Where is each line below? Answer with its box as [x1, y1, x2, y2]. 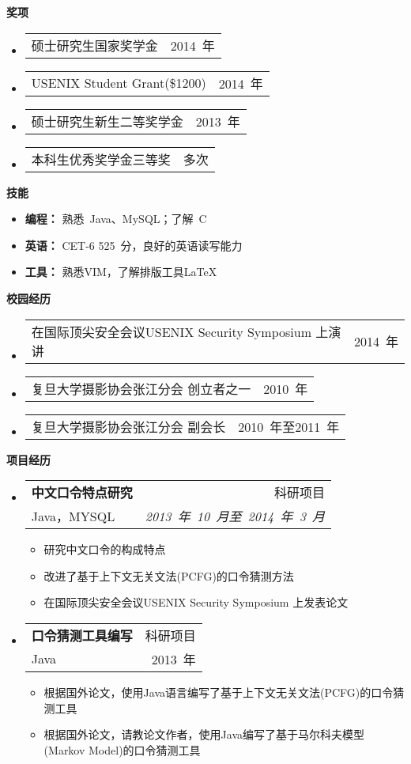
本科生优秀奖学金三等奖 [31, 149, 171, 168]
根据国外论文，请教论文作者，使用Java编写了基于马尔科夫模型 [43, 726, 365, 743]
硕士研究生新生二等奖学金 [31, 112, 183, 130]
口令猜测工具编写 [31, 626, 133, 645]
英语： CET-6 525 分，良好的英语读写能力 [25, 236, 243, 253]
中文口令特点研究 [31, 483, 133, 502]
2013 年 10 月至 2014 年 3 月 [145, 507, 325, 526]
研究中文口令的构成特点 [43, 541, 166, 558]
